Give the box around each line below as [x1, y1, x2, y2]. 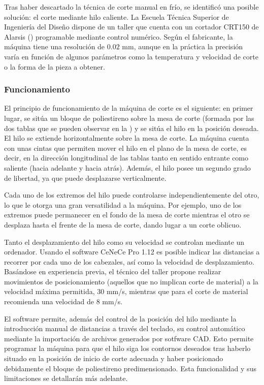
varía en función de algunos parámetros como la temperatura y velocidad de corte [4, 51, 258, 61]
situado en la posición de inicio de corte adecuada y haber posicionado [4, 353, 223, 364]
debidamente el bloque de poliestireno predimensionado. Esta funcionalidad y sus [4, 363, 256, 373]
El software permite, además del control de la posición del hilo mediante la [4, 313, 237, 324]
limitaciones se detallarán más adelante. [4, 373, 128, 383]
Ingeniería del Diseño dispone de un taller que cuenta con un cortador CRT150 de [4, 21, 259, 32]
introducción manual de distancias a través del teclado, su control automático [4, 323, 245, 334]
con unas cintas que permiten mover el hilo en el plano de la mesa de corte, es [4, 142, 247, 153]
